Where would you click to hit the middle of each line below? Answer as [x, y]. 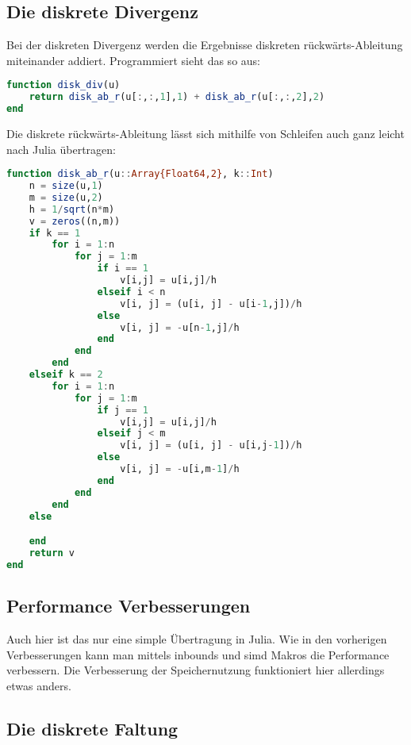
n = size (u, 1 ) [66, 186]
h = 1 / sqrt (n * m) [72, 209]
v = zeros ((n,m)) [75, 221]
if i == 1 [123, 269]
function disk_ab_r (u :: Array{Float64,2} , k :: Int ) [140, 174]
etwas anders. [39, 685]
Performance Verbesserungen [129, 606]
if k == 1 [55, 233]
